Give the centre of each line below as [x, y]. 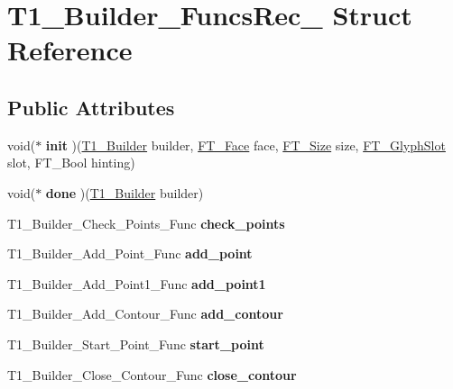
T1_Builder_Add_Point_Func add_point [130, 253]
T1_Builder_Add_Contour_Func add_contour [145, 314]
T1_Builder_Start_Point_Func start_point [136, 344]
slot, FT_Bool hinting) [71, 163]
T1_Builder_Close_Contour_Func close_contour [152, 374]
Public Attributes [91, 107]
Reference [70, 50]
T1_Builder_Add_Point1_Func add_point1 [137, 283]
